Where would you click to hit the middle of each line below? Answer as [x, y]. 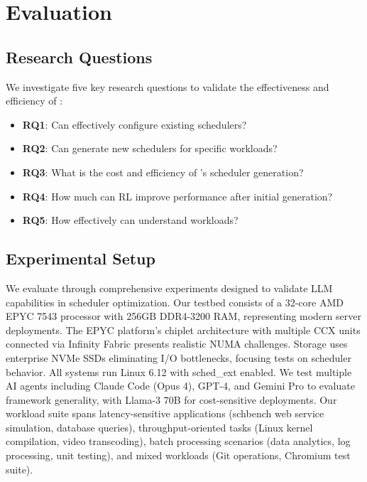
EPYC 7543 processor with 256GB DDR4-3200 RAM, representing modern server [183, 316]
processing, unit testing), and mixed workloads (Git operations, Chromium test [178, 455]
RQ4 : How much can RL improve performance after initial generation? [177, 196]
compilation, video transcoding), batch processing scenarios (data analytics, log [178, 441]
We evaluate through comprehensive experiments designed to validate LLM [169, 288]
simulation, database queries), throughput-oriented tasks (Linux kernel [159, 427]
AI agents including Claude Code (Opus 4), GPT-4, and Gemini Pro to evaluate [180, 386]
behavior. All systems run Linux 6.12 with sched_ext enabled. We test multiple [179, 371]
